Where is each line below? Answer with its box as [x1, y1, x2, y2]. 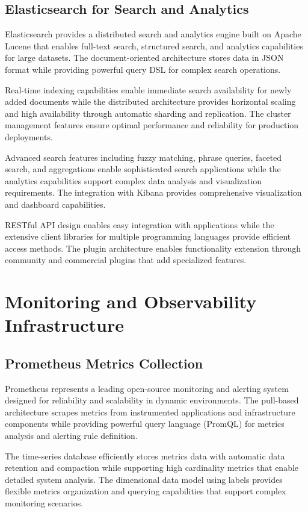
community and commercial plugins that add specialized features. [5, 253, 247, 266]
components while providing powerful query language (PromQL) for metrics [5, 417, 285, 430]
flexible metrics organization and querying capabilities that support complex [5, 485, 286, 497]
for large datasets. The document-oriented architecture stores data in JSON [5, 51, 284, 64]
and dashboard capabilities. [5, 197, 106, 210]
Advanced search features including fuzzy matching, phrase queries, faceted [5, 151, 282, 163]
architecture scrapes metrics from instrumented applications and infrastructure [5, 405, 295, 418]
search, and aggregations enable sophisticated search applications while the [5, 163, 281, 175]
